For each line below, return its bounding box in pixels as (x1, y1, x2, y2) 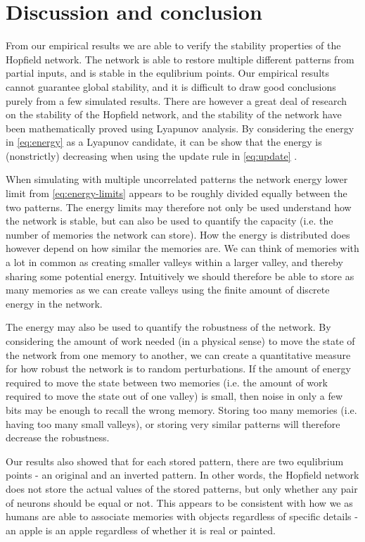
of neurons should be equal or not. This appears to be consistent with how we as (6, 495, 353, 510)
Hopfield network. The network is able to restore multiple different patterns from (6, 51, 354, 66)
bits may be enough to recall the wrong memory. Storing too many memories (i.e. (6, 402, 357, 417)
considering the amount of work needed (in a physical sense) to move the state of (6, 334, 355, 348)
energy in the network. (6, 296, 103, 310)
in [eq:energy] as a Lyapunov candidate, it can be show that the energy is (6, 134, 322, 149)
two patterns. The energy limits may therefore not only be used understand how (6, 199, 352, 214)
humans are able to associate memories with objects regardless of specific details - (6, 509, 358, 524)
